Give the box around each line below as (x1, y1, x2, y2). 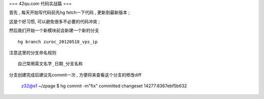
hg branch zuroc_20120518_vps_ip (18, 39, 98, 44)
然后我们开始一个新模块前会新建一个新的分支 (9, 27, 99, 34)
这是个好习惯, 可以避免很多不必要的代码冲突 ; (9, 19, 100, 24)
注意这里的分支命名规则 (9, 49, 56, 56)
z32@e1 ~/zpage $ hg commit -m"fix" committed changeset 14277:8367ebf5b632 (21, 83, 187, 89)
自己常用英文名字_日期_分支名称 (18, 61, 83, 67)
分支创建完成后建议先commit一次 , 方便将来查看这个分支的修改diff (9, 72, 142, 78)
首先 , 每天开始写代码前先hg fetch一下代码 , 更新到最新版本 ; (9, 10, 130, 16)
